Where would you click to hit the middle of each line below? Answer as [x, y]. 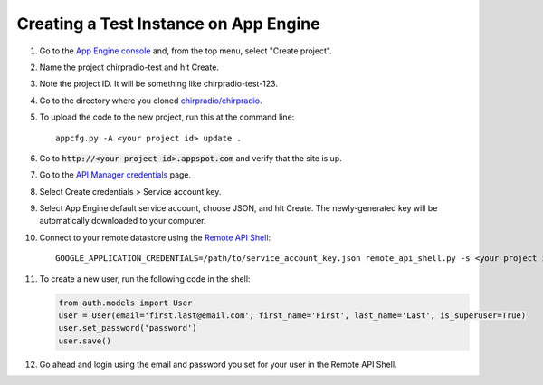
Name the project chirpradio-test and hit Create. [129, 67]
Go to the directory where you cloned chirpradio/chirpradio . [151, 101]
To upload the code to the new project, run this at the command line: [167, 117]
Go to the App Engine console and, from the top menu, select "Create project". [186, 51]
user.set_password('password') [128, 328]
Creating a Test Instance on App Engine [168, 24]
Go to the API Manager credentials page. [115, 175]
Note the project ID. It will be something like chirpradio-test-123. [158, 84]
